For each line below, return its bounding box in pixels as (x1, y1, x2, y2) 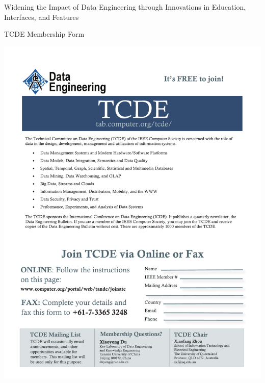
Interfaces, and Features (4, 11, 79, 22)
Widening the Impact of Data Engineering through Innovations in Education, (4, 2, 246, 12)
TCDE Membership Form (4, 29, 85, 39)
